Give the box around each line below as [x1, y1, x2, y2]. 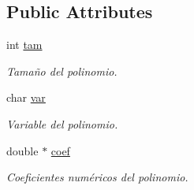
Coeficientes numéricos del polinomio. [6, 169, 188, 185]
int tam [6, 36, 43, 53]
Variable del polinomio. [6, 115, 118, 132]
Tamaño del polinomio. [6, 62, 118, 79]
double [6, 142, 39, 158]
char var [6, 89, 46, 106]
